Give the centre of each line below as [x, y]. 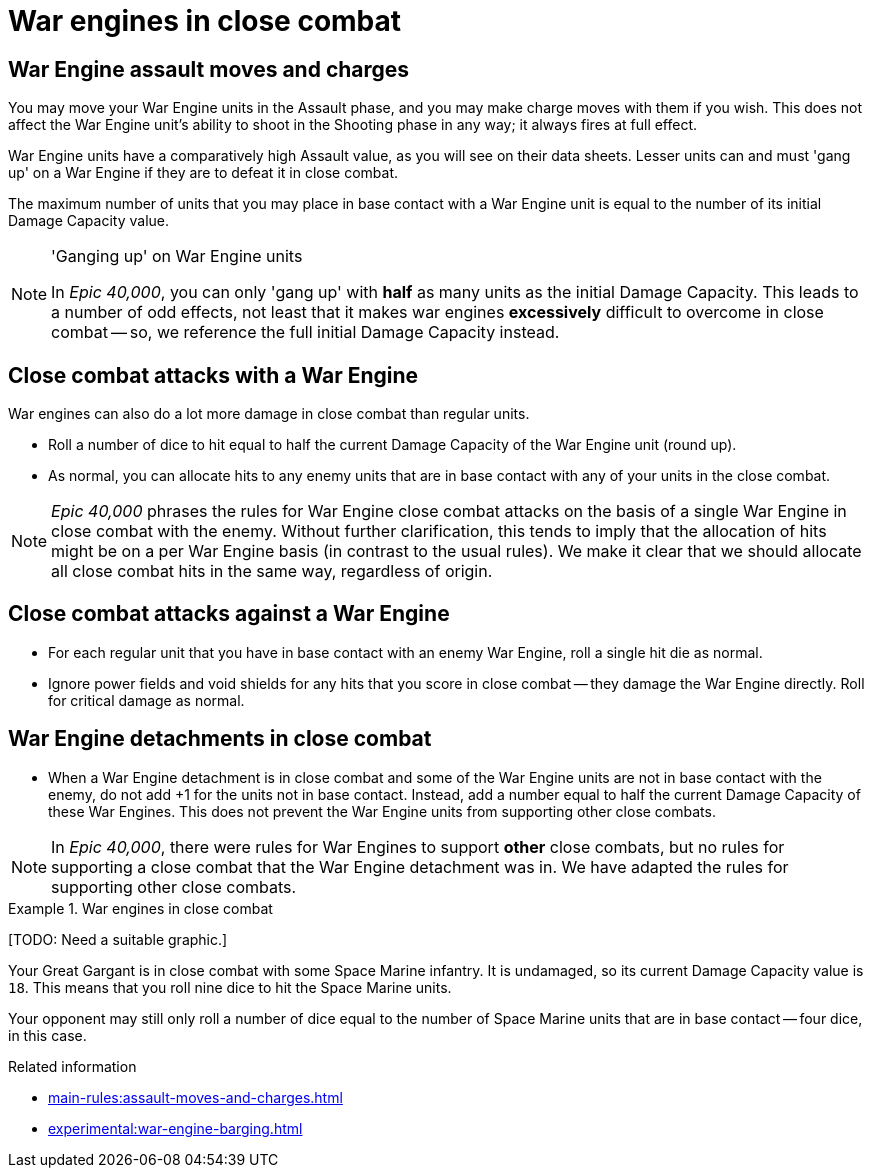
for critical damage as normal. [146, 700]
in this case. [47, 1035]
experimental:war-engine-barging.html [175, 1128]
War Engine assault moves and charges [209, 69]
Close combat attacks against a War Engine [229, 614]
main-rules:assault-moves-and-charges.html [195, 1097]
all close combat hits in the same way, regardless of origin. [272, 571]
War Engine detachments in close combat [220, 739]
